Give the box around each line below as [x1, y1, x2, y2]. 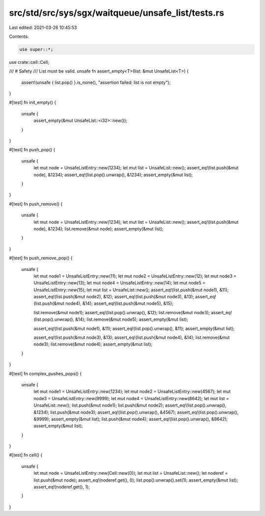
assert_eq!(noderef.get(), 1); [33, 484, 90, 490]
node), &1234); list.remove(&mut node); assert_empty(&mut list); [33, 226, 164, 232]
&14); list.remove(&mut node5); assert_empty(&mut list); [75, 317, 188, 323]
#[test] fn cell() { [9, 452, 43, 458]
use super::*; [19, 47, 53, 52]
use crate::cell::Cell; [9, 59, 49, 65]
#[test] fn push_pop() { [9, 147, 56, 153]
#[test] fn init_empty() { [9, 100, 56, 106]
